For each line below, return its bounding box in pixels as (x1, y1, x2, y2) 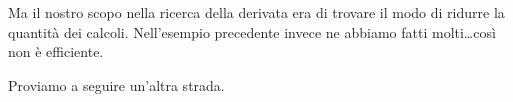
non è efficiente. (8, 41, 104, 62)
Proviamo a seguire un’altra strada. (8, 74, 225, 95)
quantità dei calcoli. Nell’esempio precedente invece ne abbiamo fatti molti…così (8, 21, 496, 42)
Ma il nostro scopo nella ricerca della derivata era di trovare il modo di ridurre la (8, 2, 505, 22)
